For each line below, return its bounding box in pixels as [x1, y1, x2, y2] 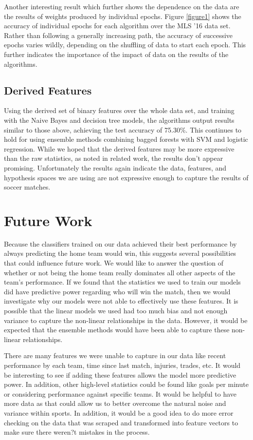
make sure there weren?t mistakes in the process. [4, 427, 150, 437]
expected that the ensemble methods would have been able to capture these [4, 325, 230, 335]
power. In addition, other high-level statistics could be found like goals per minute [4, 379, 249, 389]
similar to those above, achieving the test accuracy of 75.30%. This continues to [4, 124, 242, 134]
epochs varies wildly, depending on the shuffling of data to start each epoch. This [4, 39, 246, 50]
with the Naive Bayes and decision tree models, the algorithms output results [4, 115, 235, 125]
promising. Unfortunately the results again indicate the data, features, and [4, 162, 227, 172]
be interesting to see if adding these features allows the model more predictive [4, 369, 236, 380]
